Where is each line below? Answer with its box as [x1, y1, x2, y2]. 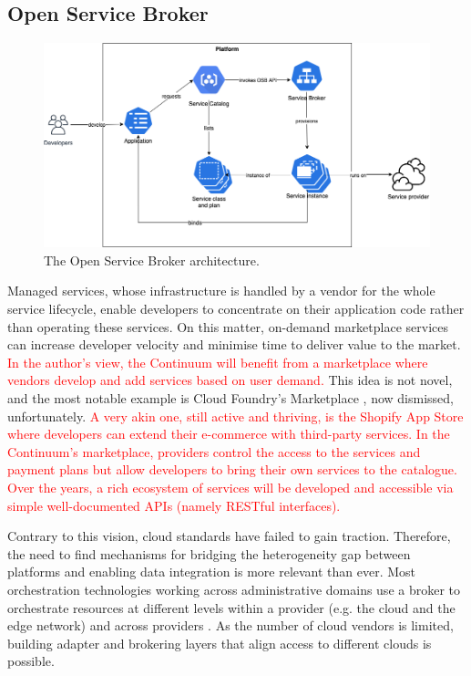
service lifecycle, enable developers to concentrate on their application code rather [7, 299, 465, 318]
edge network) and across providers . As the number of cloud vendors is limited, [7, 616, 454, 635]
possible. [7, 651, 55, 671]
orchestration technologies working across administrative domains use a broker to [7, 579, 461, 598]
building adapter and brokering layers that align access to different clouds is [7, 633, 432, 652]
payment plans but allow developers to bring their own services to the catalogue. [7, 460, 457, 479]
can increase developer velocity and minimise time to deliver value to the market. [7, 335, 461, 354]
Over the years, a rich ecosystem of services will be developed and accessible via [7, 477, 454, 496]
